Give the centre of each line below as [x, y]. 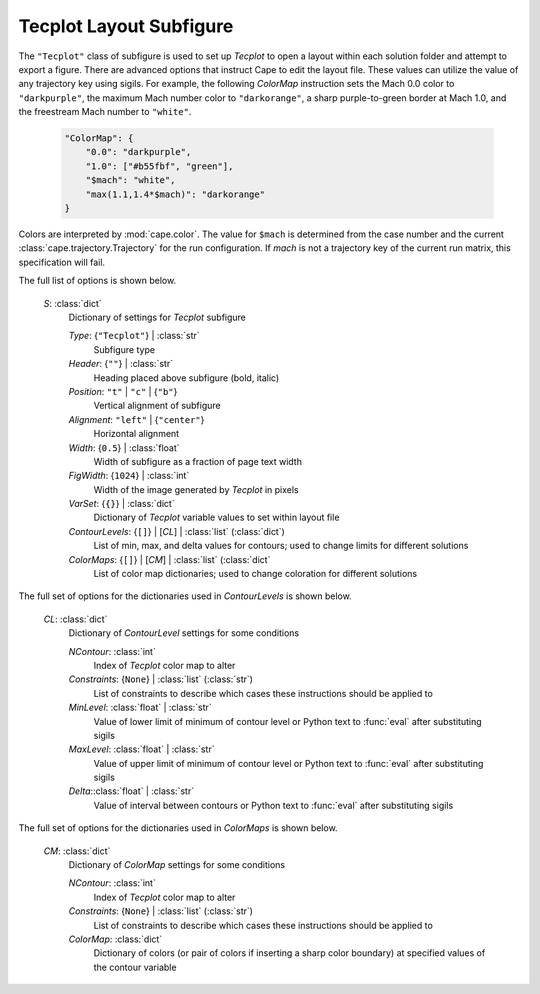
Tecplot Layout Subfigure [126, 26]
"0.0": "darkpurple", [138, 152]
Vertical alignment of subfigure [157, 406]
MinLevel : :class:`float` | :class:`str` [140, 707]
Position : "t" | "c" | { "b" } [123, 391]
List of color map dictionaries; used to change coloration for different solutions [255, 574]
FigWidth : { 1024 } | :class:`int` [129, 476]
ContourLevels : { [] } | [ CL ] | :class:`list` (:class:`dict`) [176, 531]
